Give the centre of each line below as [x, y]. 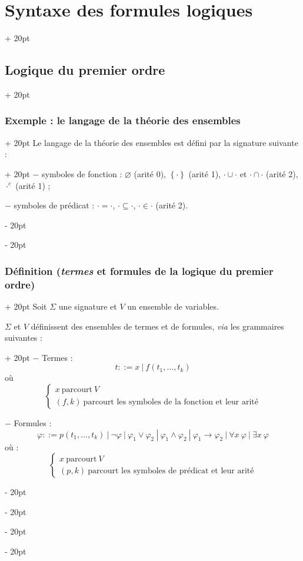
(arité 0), [150, 173]
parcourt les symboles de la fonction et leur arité [171, 402]
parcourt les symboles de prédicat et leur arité [171, 471]
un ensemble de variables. [173, 306]
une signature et [88, 306]
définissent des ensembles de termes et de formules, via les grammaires [157, 326]
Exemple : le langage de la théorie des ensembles [123, 120]
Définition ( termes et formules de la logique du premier [139, 270]
